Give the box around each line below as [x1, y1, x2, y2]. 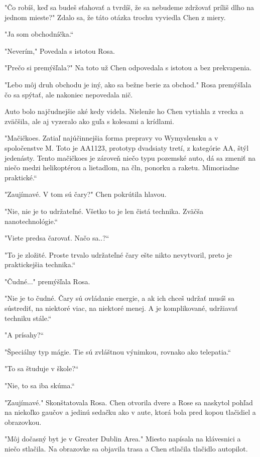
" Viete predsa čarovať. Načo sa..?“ [5, 233, 109, 243]
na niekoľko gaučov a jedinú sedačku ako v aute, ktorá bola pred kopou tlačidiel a [5, 407, 256, 417]
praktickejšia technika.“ [5, 259, 76, 270]
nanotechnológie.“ [5, 215, 58, 226]
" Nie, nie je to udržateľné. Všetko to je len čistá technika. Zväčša [5, 205, 203, 216]
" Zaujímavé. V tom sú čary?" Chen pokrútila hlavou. [5, 189, 167, 199]
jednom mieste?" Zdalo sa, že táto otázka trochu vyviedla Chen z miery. [5, 12, 226, 22]
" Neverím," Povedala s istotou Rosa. [5, 45, 115, 56]
